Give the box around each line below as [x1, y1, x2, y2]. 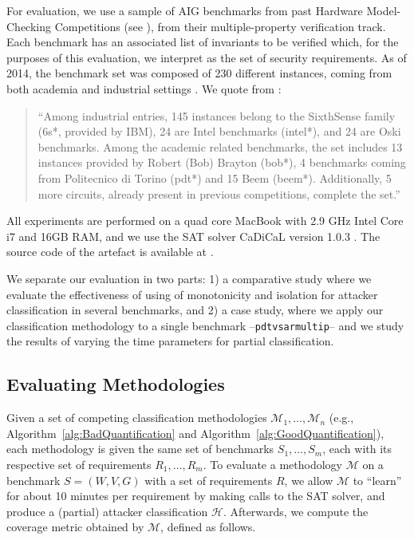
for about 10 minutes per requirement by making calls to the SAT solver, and [6, 487, 385, 504]
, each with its [322, 440, 392, 457]
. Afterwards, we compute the [223, 503, 369, 519]
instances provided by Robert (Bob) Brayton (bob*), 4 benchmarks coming [37, 154, 406, 171]
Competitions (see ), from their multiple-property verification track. [54, 18, 386, 34]
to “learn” [353, 471, 402, 488]
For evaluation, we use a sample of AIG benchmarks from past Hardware [6, 2, 363, 18]
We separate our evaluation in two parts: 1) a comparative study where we [6, 270, 372, 286]
